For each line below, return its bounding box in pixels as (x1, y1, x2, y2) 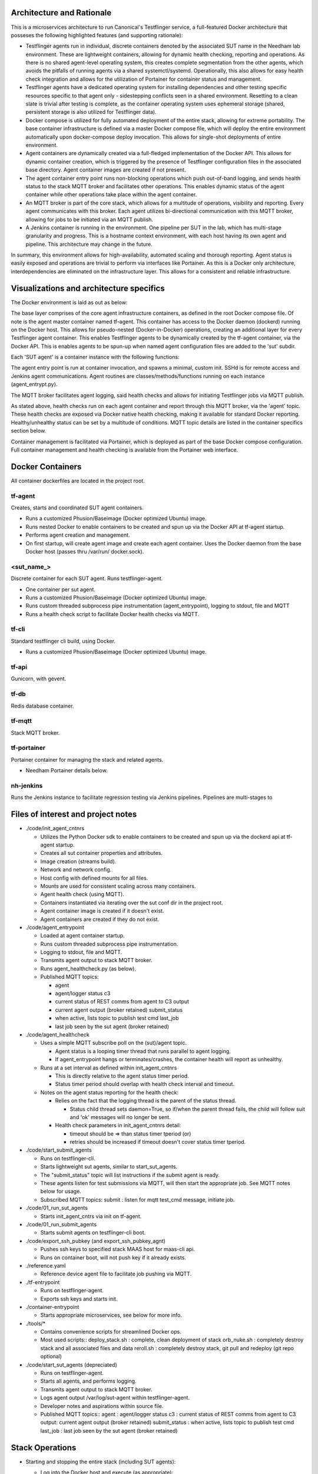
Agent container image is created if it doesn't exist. (40, 907, 164, 914)
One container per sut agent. (25, 585, 95, 593)
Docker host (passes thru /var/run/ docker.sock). (25, 548, 144, 555)
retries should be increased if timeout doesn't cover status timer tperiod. (69, 1139, 246, 1146)
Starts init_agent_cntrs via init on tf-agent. (40, 1212, 142, 1220)
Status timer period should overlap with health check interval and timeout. (55, 1081, 235, 1088)
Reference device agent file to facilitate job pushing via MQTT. (40, 1271, 192, 1278)
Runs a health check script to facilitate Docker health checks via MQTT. (25, 610, 200, 617)
